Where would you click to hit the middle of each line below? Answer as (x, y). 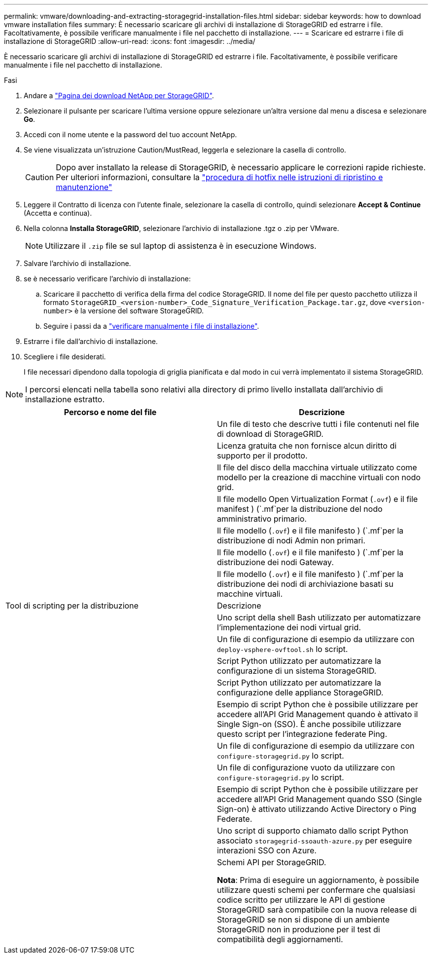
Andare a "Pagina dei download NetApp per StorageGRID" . (119, 96)
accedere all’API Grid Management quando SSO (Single (320, 799)
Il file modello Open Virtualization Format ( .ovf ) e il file (318, 499)
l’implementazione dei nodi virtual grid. (289, 627)
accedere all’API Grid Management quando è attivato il (318, 714)
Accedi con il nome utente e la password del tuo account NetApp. (130, 134)
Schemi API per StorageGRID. (272, 862)
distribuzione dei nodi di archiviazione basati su (305, 584)
